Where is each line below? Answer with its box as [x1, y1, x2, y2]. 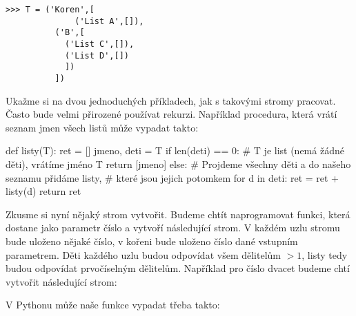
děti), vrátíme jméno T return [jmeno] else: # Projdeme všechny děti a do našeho [6, 156, 351, 171]
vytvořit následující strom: [6, 274, 117, 288]
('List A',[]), [75, 16, 144, 26]
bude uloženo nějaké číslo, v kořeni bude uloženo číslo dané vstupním [6, 233, 298, 248]
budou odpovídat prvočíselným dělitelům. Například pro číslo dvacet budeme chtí [6, 261, 350, 275]
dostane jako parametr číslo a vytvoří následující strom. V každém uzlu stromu [6, 220, 340, 235]
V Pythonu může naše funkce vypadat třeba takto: [6, 297, 220, 312]
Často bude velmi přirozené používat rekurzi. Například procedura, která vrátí [6, 107, 337, 121]
